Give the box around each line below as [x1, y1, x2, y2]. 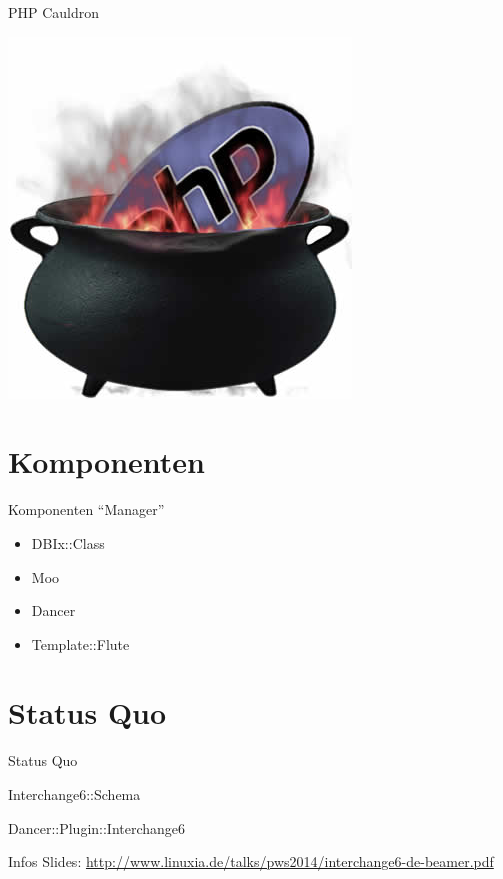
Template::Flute [31, 633, 130, 654]
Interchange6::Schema [8, 784, 141, 804]
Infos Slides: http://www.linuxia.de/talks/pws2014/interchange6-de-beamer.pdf [8, 851, 494, 872]
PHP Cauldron [8, 2, 100, 22]
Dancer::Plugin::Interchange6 [8, 817, 186, 838]
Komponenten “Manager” [8, 499, 165, 520]
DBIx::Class [31, 532, 105, 553]
